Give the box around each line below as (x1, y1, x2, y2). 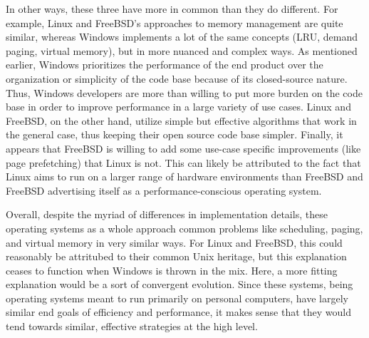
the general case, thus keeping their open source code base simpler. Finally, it (6, 127, 343, 142)
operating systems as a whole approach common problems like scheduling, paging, (6, 220, 363, 235)
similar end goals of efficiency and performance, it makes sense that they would (6, 304, 352, 319)
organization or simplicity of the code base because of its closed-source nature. (6, 71, 348, 86)
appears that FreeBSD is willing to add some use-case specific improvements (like (6, 140, 361, 155)
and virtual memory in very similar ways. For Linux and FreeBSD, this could (6, 235, 343, 250)
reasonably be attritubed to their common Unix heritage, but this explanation (6, 249, 347, 264)
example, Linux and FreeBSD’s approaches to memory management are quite (6, 15, 343, 30)
